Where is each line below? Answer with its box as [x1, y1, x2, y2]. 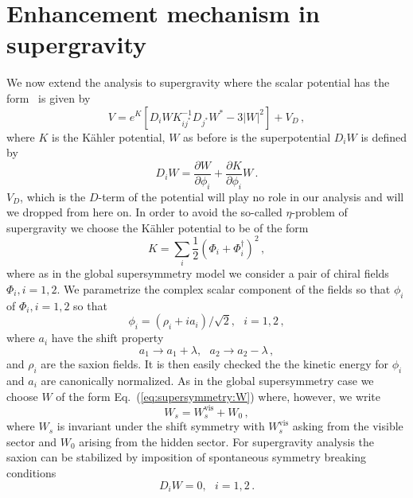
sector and [6, 433, 57, 449]
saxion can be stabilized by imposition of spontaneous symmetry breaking [6, 449, 367, 465]
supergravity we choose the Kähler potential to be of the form [6, 219, 309, 235]
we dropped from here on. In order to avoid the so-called [6, 204, 282, 220]
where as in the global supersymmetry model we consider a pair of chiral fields [6, 265, 389, 282]
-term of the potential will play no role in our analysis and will [98, 188, 404, 204]
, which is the [20, 188, 86, 204]
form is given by [6, 89, 91, 106]
